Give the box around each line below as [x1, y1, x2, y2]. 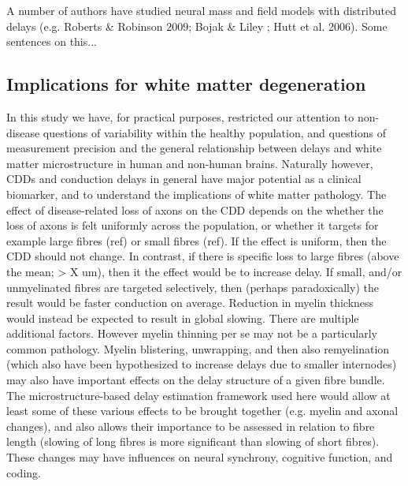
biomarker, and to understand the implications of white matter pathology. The [6, 185, 387, 202]
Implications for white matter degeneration [6, 72, 366, 96]
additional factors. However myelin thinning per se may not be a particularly [6, 325, 377, 342]
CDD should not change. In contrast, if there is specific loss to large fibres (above [6, 248, 399, 264]
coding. [6, 464, 41, 480]
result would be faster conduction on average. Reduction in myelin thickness [6, 294, 374, 311]
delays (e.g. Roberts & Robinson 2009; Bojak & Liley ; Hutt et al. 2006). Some [6, 17, 388, 34]
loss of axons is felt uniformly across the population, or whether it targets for [6, 217, 379, 234]
